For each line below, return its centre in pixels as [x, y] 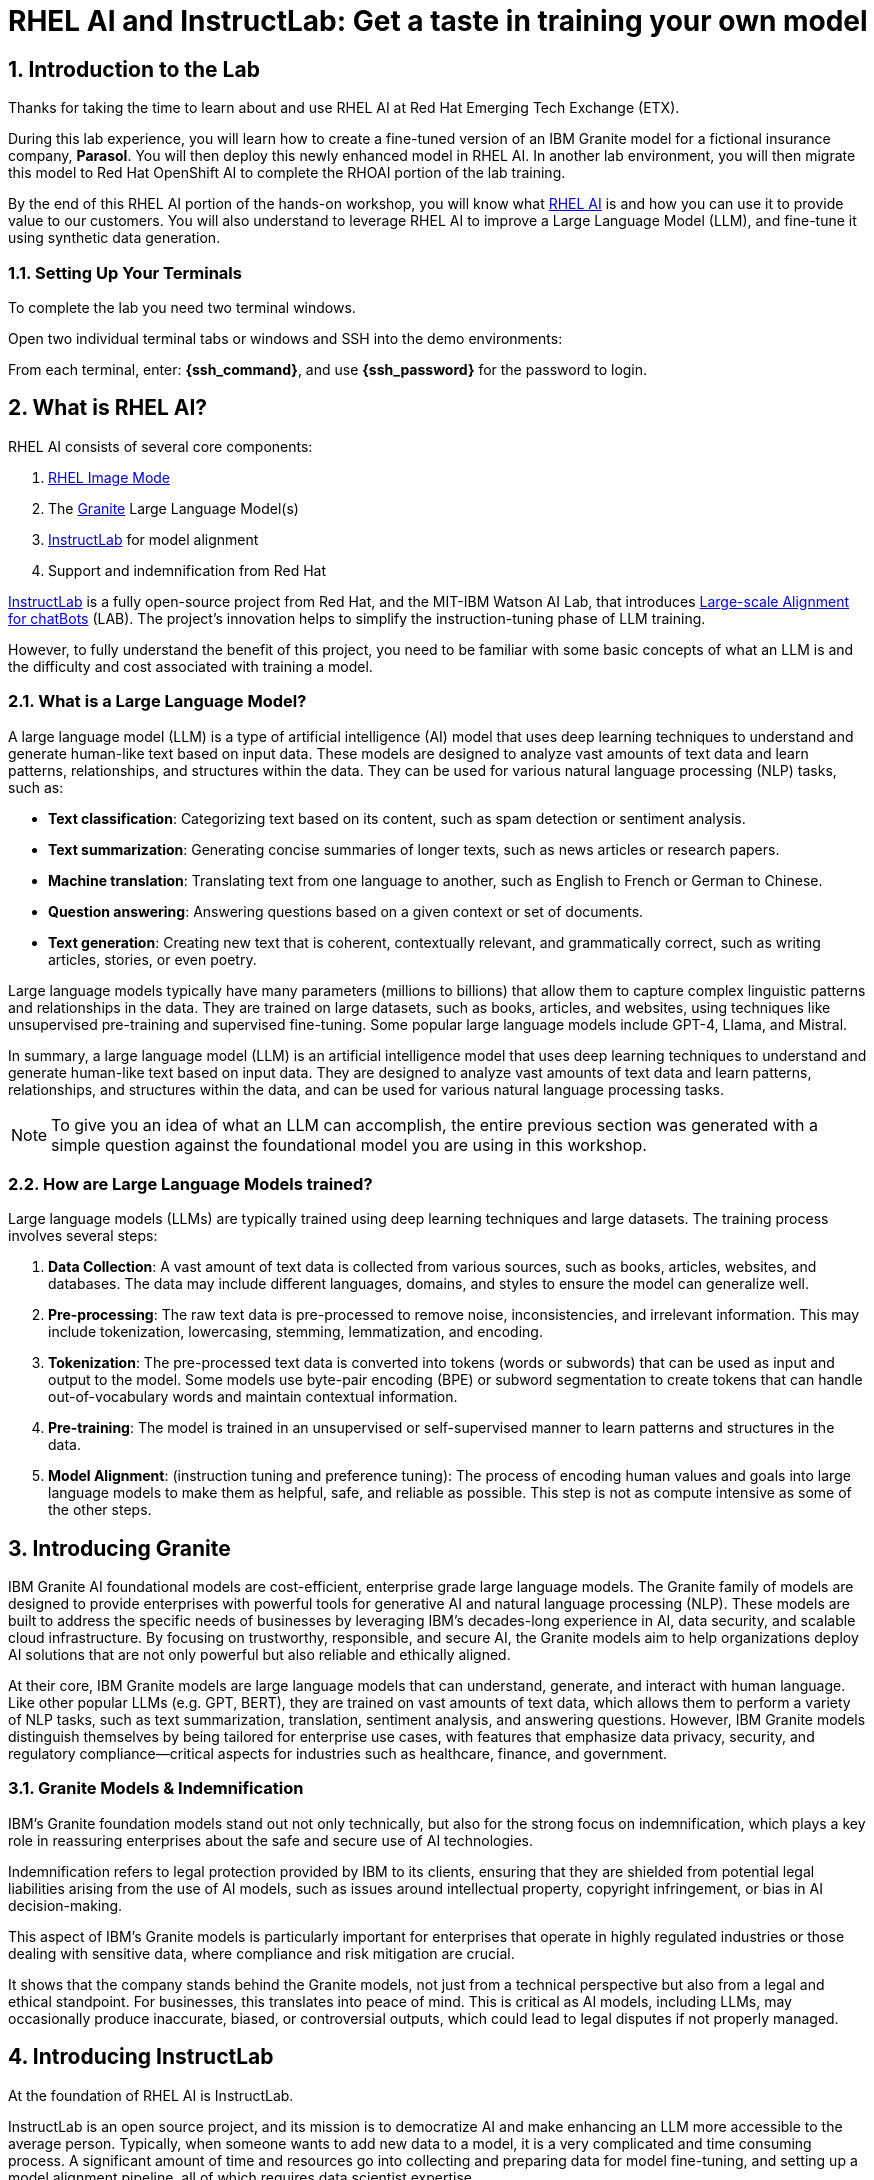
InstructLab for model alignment [153, 539]
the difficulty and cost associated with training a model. [190, 666]
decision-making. [65, 1905]
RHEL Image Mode [109, 477]
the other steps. [100, 1510]
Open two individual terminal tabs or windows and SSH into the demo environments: [285, 338]
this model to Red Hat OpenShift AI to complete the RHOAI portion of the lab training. [287, 173]
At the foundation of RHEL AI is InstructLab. [151, 2095]
